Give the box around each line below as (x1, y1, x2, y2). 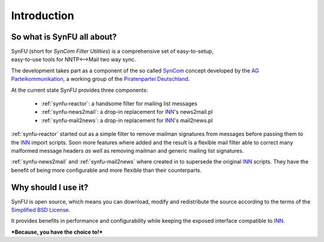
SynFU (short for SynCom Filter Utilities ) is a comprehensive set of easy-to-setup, (11, 48, 214, 55)
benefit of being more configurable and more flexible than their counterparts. (11, 167, 202, 174)
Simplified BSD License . (11, 207, 70, 214)
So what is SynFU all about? (11, 32, 117, 42)
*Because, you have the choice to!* (11, 228, 103, 235)
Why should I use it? (11, 182, 89, 192)
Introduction (11, 9, 74, 22)
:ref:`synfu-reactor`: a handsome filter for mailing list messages (41, 100, 197, 107)
